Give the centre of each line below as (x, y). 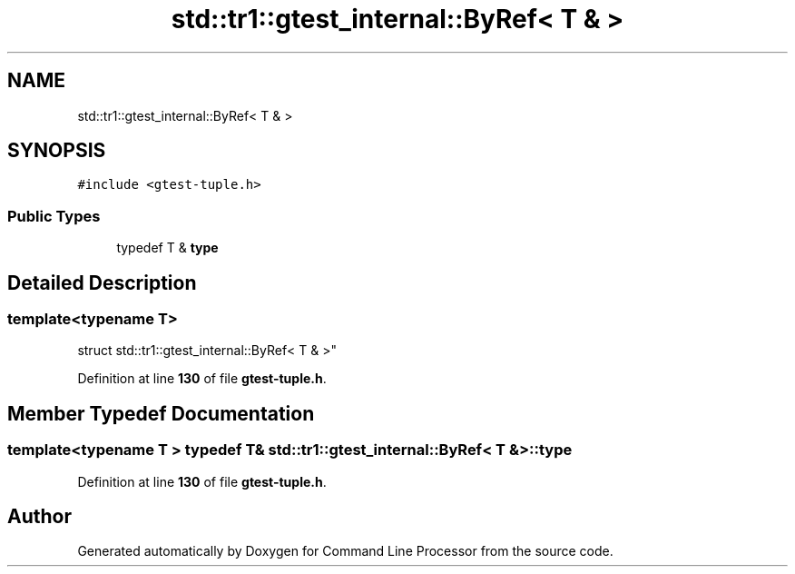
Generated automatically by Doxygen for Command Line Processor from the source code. (345, 551)
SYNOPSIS (57, 151)
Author (39, 517)
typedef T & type (167, 248)
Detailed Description (102, 282)
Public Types (54, 216)
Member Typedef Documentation (161, 413)
